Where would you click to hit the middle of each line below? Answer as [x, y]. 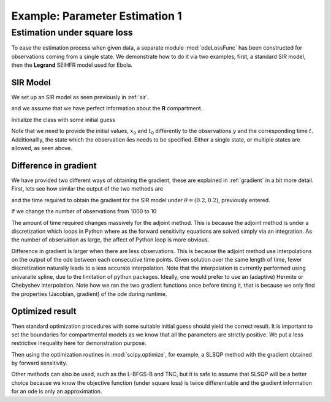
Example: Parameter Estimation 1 [97, 16]
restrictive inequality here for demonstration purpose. [79, 343]
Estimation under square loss [72, 32]
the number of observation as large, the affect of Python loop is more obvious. [110, 240]
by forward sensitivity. [39, 363]
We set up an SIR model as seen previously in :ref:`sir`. [80, 97]
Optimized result [44, 312]
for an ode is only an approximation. [57, 392]
